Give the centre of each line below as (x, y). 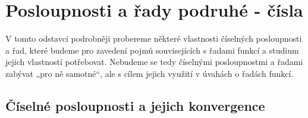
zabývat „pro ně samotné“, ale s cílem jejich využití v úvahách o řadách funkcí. (150, 73)
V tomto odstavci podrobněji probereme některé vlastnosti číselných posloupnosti (154, 38)
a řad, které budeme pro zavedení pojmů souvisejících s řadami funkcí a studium (152, 50)
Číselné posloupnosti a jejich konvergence (135, 105)
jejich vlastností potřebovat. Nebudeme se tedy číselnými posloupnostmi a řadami (154, 62)
